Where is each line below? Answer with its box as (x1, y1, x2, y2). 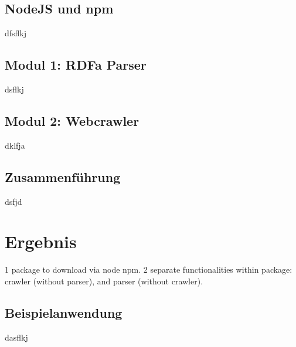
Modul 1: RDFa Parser (5, 56, 147, 74)
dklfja (5, 139, 25, 151)
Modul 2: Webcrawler (5, 111, 140, 129)
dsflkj (5, 83, 24, 95)
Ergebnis (5, 229, 77, 253)
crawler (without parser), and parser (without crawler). (5, 274, 203, 287)
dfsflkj (5, 27, 27, 39)
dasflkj (5, 331, 28, 343)
